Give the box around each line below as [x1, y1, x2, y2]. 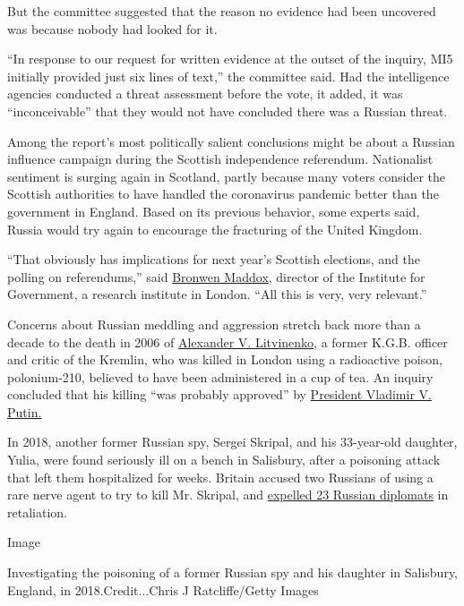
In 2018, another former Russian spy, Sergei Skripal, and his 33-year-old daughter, [7, 432, 458, 451]
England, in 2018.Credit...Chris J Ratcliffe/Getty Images [7, 580, 319, 599]
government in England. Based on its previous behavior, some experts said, [7, 201, 420, 220]
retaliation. [7, 502, 67, 521]
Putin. [7, 402, 42, 421]
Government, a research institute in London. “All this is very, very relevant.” [7, 285, 427, 303]
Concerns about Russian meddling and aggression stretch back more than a [7, 314, 421, 333]
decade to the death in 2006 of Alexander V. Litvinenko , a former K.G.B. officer [7, 332, 448, 351]
